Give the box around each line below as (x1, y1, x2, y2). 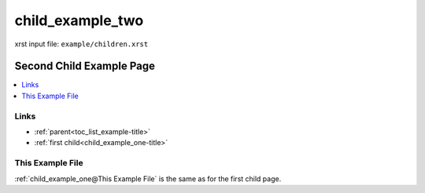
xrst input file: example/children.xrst (14, 39, 149, 49)
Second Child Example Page (14, 60, 155, 73)
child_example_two (14, 12, 144, 29)
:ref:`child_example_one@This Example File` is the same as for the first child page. (14, 173, 282, 184)
